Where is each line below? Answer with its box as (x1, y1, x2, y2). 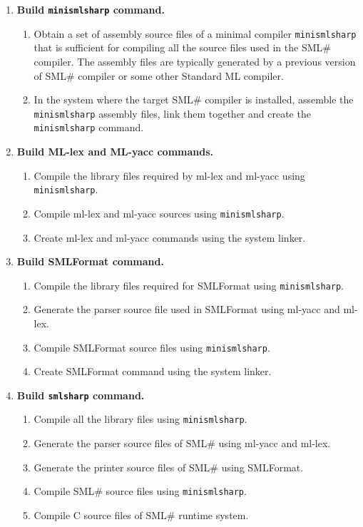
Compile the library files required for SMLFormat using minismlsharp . (34, 277, 344, 292)
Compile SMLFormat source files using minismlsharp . (34, 339, 270, 354)
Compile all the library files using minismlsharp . (34, 411, 247, 426)
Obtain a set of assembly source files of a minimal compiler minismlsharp (34, 26, 357, 41)
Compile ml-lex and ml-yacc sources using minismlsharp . (34, 205, 285, 220)
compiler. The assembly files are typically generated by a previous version (34, 53, 356, 68)
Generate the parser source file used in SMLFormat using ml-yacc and (34, 302, 340, 317)
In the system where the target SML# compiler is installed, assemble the (34, 92, 354, 107)
